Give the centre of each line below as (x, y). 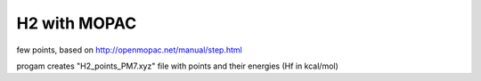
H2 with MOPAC (77, 23)
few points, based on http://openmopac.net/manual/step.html (129, 50)
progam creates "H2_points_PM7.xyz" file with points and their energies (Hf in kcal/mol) (177, 66)
